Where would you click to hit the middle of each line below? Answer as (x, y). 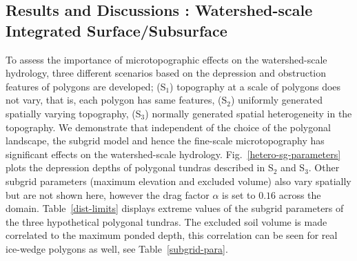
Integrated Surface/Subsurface (116, 30)
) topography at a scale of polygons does (255, 86)
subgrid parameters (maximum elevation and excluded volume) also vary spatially (178, 181)
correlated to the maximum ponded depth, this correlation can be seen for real (172, 235)
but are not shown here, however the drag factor (108, 194)
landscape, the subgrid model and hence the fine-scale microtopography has (165, 141)
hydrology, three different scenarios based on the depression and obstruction (166, 73)
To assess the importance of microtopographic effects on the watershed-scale (166, 59)
